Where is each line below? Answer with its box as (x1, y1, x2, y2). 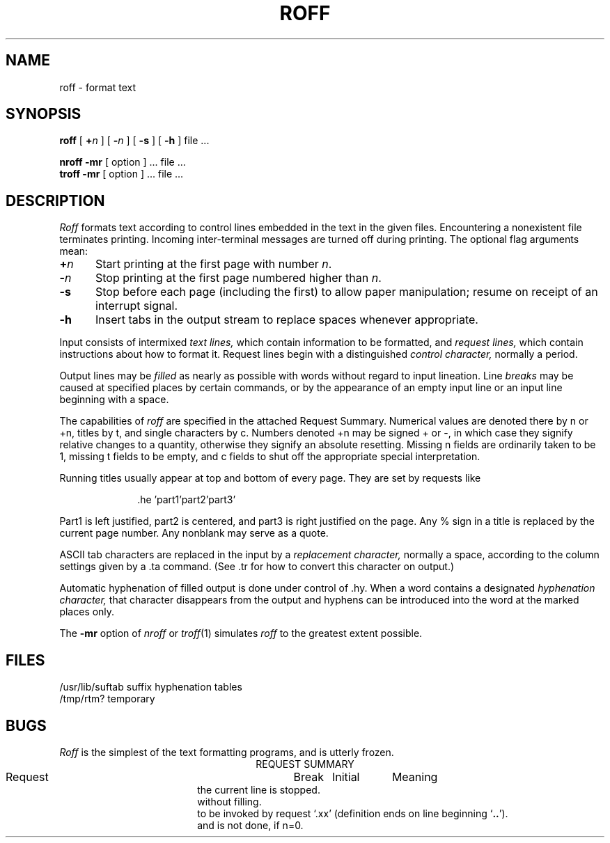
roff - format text (59, 81, 136, 93)
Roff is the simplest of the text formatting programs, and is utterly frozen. (59, 746, 394, 758)
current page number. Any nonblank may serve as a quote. (59, 527, 329, 539)
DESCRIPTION (6, 191, 105, 210)
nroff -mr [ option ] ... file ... (59, 156, 186, 168)
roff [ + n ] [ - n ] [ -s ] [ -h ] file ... (59, 134, 210, 147)
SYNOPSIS (6, 105, 81, 123)
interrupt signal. (95, 299, 178, 313)
